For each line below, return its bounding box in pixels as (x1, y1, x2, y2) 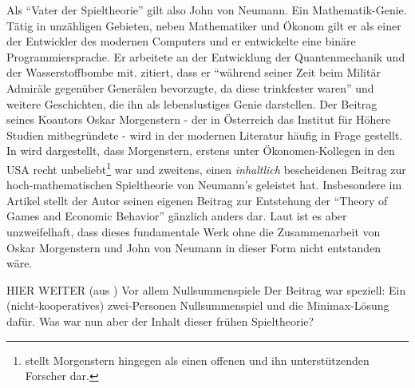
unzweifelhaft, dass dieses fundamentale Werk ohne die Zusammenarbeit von (6, 223, 381, 240)
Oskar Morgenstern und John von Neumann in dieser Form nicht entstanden (6, 239, 381, 255)
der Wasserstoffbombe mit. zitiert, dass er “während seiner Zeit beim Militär (6, 64, 381, 81)
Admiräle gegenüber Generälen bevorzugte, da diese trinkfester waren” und (6, 79, 374, 96)
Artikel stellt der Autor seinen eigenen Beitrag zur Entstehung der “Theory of (6, 192, 388, 208)
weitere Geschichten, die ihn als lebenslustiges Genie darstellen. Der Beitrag (6, 95, 377, 112)
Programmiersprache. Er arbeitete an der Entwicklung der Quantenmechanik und (6, 48, 405, 65)
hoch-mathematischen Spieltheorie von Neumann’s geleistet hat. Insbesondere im (6, 176, 402, 193)
